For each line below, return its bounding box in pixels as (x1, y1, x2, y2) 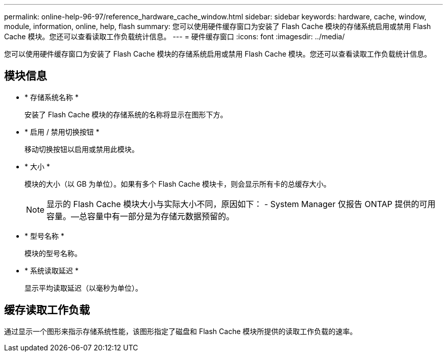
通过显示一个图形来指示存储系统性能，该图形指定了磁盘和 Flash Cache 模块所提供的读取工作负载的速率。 (4, 326, 357, 336)
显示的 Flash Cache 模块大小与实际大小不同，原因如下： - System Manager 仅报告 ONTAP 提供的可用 (46, 198, 436, 209)
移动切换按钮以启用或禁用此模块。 (24, 144, 139, 154)
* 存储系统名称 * (24, 92, 79, 101)
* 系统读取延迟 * (24, 266, 79, 275)
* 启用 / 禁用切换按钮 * (24, 127, 100, 136)
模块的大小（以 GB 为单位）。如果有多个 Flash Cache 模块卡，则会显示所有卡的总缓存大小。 (24, 179, 331, 188)
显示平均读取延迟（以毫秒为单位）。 (24, 283, 142, 292)
